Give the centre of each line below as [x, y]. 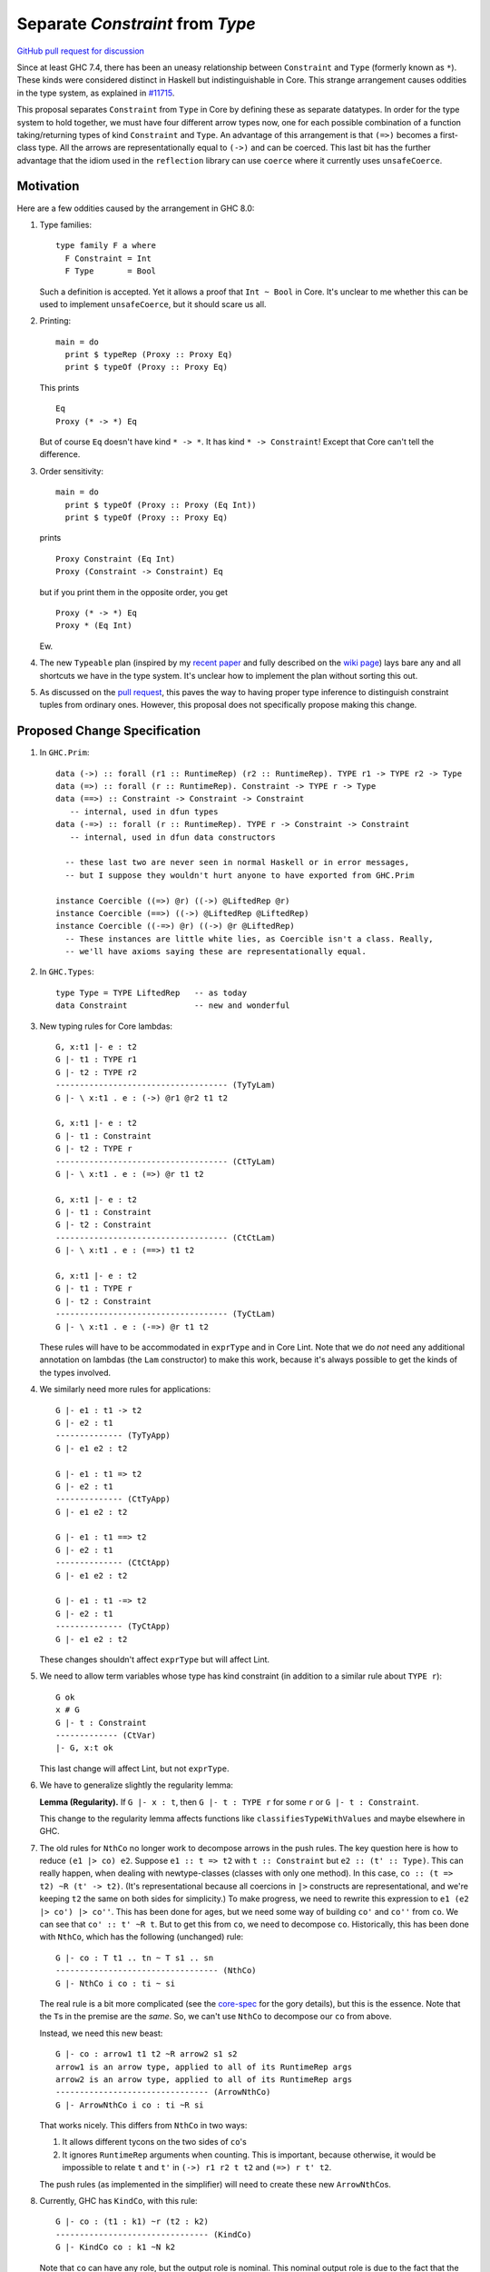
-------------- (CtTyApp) [113, 1499]
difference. [60, 454]
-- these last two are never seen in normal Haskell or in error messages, [237, 862]
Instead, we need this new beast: [101, 2033]
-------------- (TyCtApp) [113, 1626]
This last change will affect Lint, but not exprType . [134, 1769]
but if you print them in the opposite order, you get [134, 592]
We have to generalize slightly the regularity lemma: [136, 1785]
